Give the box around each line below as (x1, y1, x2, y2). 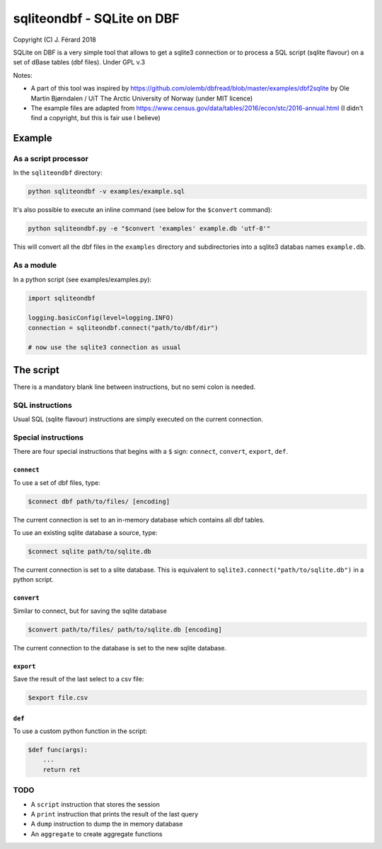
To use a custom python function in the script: (13, 727, 148, 735)
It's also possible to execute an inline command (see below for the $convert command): (13, 206, 272, 214)
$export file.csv (28, 693, 88, 702)
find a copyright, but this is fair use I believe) (30, 114, 161, 122)
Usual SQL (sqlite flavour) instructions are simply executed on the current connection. (13, 415, 263, 423)
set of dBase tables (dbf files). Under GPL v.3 (13, 58, 145, 66)
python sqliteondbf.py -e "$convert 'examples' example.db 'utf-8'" (28, 225, 271, 233)
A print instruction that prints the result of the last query (30, 809, 199, 818)
